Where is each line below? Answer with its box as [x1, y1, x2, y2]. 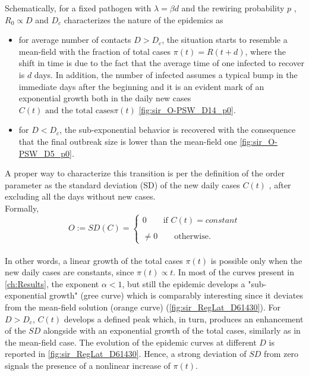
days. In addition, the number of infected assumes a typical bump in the [34, 68, 298, 80]
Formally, [5, 201, 39, 214]
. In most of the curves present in [173, 266, 294, 278]
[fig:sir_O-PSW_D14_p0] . [138, 103, 236, 116]
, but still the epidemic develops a [122, 277, 245, 290]
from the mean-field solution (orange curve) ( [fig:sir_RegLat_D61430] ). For [5, 301, 280, 313]
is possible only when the [210, 254, 302, 266]
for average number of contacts [18, 33, 131, 46]
